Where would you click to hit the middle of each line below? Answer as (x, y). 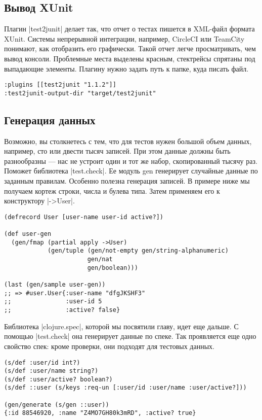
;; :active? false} (62, 310)
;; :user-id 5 (53, 302)
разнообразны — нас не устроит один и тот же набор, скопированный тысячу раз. (131, 161)
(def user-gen (28, 234)
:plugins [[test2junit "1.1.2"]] (60, 85)
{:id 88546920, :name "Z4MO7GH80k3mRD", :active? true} (100, 413)
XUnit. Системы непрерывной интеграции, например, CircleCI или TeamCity (124, 38)
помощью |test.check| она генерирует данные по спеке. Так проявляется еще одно (130, 336)
